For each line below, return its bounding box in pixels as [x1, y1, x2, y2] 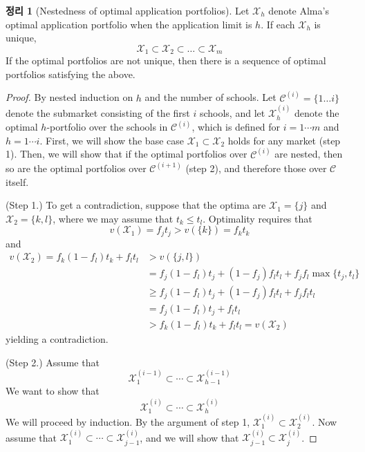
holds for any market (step [227, 133, 341, 147]
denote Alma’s [268, 3, 329, 17]
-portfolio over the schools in [46, 120, 168, 134]
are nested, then [274, 147, 343, 161]
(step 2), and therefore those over [185, 160, 327, 175]
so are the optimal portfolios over [6, 160, 147, 175]
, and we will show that [140, 430, 239, 444]
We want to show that [6, 384, 100, 398]
